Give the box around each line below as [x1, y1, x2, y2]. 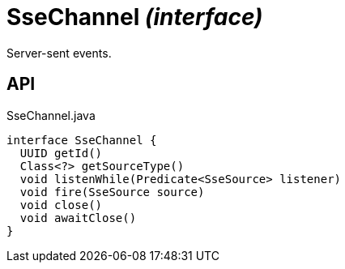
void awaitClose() [19, 211, 137, 224]
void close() [19, 198, 103, 211]
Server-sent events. [6, 45, 112, 60]
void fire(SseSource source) [19, 185, 205, 199]
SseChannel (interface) [6, 3, 263, 31]
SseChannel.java [6, 108, 96, 122]
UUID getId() [19, 146, 103, 160]
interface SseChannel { [6, 133, 157, 147]
